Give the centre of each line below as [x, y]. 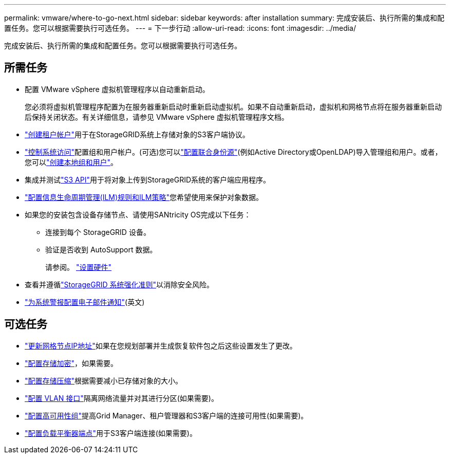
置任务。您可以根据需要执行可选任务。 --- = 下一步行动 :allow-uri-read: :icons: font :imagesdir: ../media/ [180, 28]
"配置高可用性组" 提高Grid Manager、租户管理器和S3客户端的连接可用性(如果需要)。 [166, 415]
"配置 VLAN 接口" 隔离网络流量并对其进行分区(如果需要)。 [121, 398]
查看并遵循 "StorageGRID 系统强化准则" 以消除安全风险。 [119, 284]
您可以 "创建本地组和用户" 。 [71, 162]
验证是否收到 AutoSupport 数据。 [101, 249]
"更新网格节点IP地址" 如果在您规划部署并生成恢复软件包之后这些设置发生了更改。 [161, 345]
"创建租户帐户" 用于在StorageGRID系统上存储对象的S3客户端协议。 [137, 134]
